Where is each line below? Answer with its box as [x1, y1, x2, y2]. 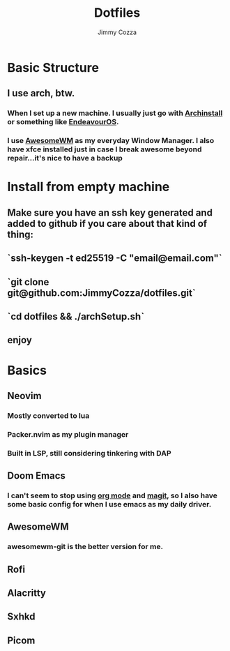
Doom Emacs [7, 470, 66, 482]
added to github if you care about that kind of [7, 218, 208, 230]
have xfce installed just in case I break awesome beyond [7, 144, 202, 154]
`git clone [7, 276, 49, 287]
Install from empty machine [7, 179, 170, 195]
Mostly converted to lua [7, 410, 90, 420]
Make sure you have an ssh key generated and [7, 207, 213, 218]
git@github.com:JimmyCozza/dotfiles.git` [7, 287, 197, 299]
